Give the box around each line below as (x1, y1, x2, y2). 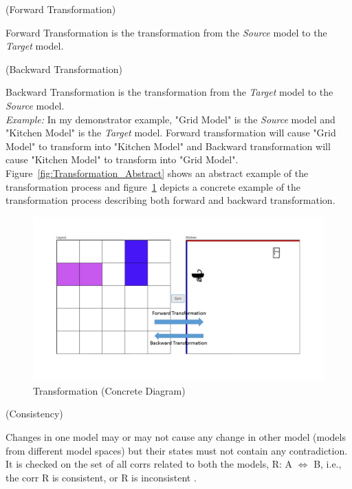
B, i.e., (313, 457, 342, 471)
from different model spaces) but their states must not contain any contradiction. (5, 443, 348, 457)
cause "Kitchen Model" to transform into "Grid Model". (5, 152, 239, 167)
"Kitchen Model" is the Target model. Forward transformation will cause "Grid (5, 125, 336, 140)
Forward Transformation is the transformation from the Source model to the (5, 25, 327, 39)
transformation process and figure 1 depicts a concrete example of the (5, 179, 301, 194)
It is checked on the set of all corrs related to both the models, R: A (5, 457, 293, 471)
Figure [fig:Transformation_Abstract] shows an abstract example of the (5, 165, 309, 180)
